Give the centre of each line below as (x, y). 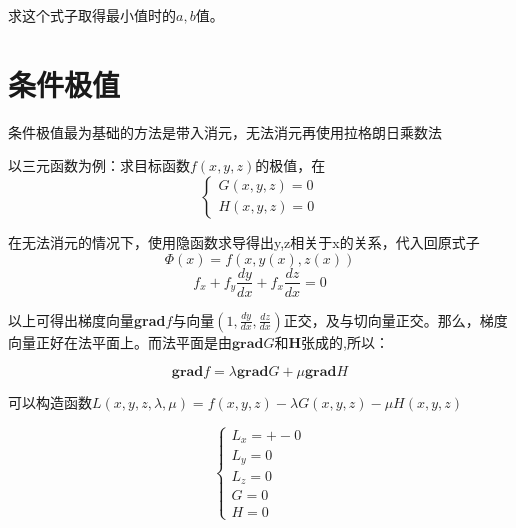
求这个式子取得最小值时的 (92, 15)
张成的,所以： (345, 341)
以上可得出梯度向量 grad (87, 319)
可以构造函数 (50, 402)
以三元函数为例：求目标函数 (99, 165)
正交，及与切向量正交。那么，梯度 (395, 319)
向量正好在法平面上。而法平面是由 (120, 341)
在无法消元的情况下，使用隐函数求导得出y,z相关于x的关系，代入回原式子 (244, 241)
